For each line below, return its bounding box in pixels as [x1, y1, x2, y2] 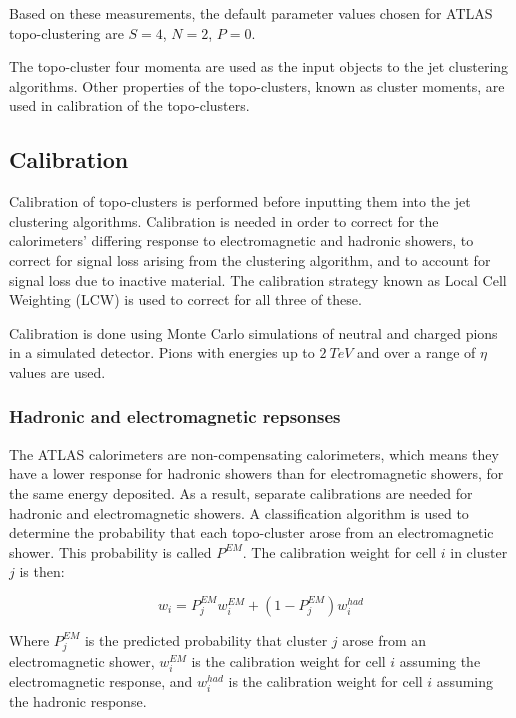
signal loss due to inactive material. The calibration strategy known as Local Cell [9, 269, 507, 290]
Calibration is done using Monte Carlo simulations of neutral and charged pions [9, 322, 498, 343]
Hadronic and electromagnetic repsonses [9, 404, 341, 429]
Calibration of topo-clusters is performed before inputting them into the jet [9, 191, 471, 212]
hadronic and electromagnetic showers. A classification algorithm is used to [9, 502, 469, 523]
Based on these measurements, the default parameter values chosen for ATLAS [9, 3, 493, 23]
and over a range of [357, 342, 476, 363]
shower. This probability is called [9, 541, 212, 562]
